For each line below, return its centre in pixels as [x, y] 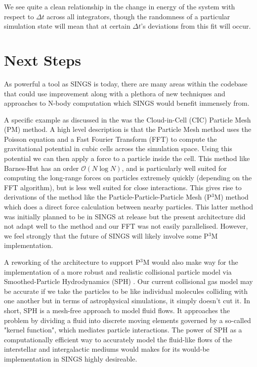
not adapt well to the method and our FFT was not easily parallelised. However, [126, 226]
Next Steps [43, 60]
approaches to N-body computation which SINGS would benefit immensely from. [127, 103]
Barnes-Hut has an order [42, 168]
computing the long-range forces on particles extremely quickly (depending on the [128, 178]
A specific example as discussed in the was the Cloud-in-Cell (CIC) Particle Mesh [128, 119]
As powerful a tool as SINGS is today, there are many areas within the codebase [126, 83]
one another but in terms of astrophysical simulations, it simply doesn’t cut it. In [127, 301]
